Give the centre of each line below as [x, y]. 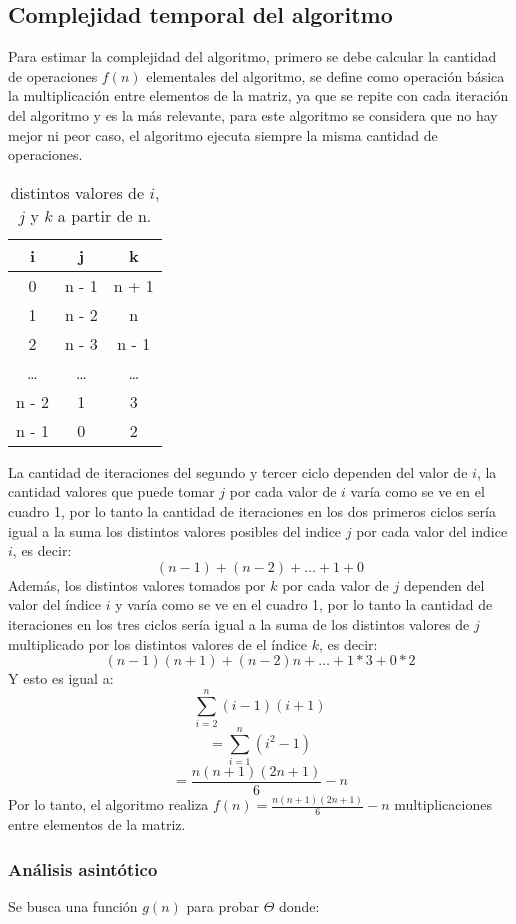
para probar [222, 905]
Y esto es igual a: [61, 678]
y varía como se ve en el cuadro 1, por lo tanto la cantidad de [304, 604]
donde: [299, 905]
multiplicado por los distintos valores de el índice [158, 643]
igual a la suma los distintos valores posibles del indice [175, 530]
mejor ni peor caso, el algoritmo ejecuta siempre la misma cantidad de [223, 134]
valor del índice [54, 604]
